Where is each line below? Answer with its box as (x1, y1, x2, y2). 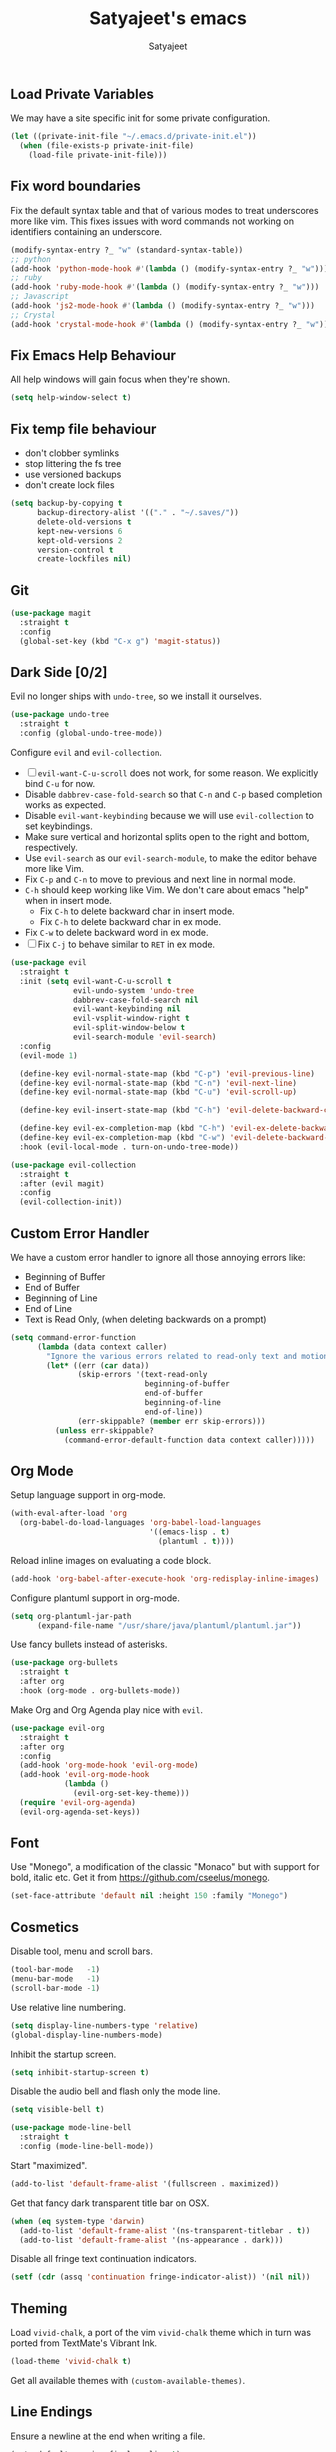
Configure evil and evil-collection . (10, 747, 163, 759)
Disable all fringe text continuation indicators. (10, 2253, 197, 2265)
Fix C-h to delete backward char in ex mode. (39, 916, 222, 928)
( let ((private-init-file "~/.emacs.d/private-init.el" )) (10, 132, 257, 142)
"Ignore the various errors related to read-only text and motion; (46, 1351, 333, 1361)
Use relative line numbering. (10, 2001, 127, 2013)
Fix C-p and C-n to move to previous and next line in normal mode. (24, 873, 296, 886)
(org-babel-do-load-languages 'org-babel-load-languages (19, 1518, 262, 1528)
